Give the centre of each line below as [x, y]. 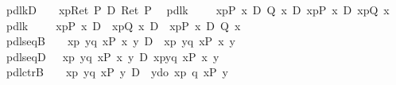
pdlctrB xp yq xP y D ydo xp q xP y [117, 72]
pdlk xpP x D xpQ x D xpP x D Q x [123, 25]
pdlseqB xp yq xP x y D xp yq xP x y [120, 41]
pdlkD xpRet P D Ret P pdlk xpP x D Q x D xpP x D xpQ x [198, 10]
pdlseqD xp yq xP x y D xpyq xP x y [113, 56]
